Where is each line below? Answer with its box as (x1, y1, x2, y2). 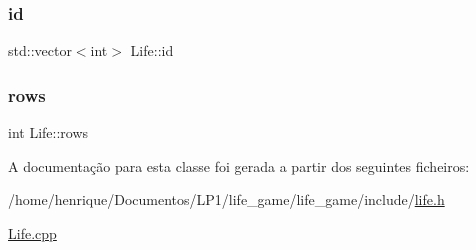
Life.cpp (8, 222, 57, 243)
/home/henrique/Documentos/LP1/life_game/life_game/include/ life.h (8, 189, 445, 210)
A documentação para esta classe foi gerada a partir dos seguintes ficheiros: (8, 155, 470, 176)
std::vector (8, 40, 72, 61)
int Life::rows (8, 122, 89, 143)
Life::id (130, 40, 174, 61)
